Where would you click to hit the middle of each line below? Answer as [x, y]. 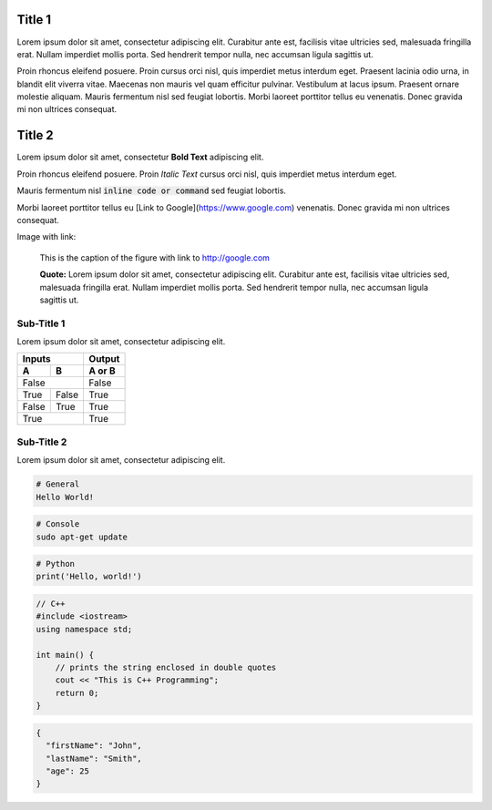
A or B [102, 371]
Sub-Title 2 [42, 442]
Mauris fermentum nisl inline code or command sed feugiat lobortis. [152, 190]
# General [58, 484]
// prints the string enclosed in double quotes [166, 668]
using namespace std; [84, 629]
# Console [58, 524]
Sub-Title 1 [41, 323]
